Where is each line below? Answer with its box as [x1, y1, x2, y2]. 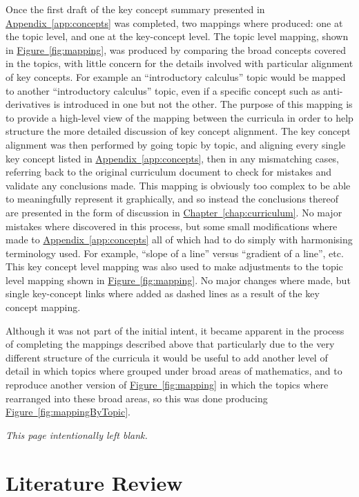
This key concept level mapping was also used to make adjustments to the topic [6, 259, 343, 274]
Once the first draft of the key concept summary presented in [6, 2, 265, 16]
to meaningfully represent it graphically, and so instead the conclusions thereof [6, 191, 339, 206]
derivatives [6, 97, 51, 111]
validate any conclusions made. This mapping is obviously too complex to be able [6, 178, 351, 192]
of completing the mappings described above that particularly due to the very [6, 337, 335, 351]
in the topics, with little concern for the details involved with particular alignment [6, 56, 353, 71]
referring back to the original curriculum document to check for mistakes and [6, 165, 332, 179]
